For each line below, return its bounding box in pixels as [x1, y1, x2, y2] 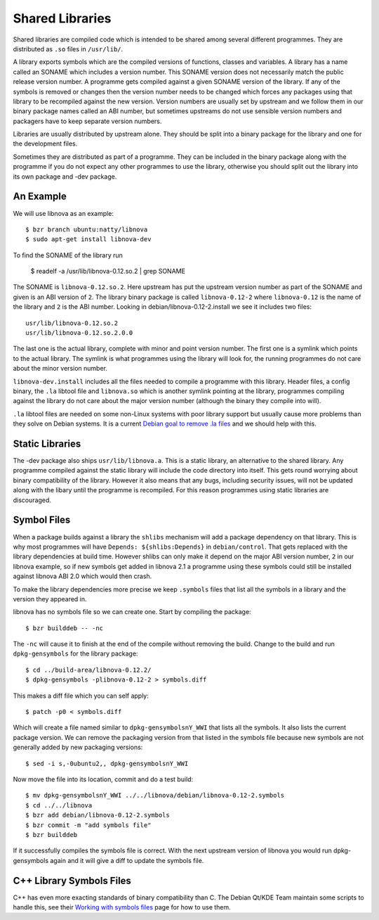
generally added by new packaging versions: [13, 743, 143, 752]
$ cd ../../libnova [25, 801, 93, 809]
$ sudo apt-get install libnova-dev [25, 236, 152, 243]
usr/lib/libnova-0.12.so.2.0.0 [25, 329, 133, 337]
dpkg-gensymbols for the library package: [13, 649, 138, 658]
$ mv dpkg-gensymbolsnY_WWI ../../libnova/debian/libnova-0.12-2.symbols [25, 791, 285, 800]
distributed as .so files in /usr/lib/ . [13, 44, 124, 53]
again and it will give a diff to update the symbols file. [50, 856, 204, 864]
